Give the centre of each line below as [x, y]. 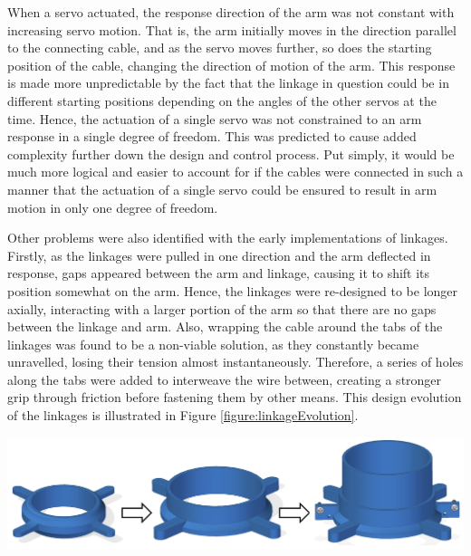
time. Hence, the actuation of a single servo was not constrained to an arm [215, 118]
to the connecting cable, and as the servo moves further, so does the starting [220, 48]
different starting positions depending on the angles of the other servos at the [222, 100]
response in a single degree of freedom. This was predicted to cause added [212, 136]
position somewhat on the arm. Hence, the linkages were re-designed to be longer [233, 290]
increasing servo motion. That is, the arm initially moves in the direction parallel [232, 29]
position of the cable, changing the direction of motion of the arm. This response [231, 65]
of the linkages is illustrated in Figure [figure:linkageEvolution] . [183, 415]
